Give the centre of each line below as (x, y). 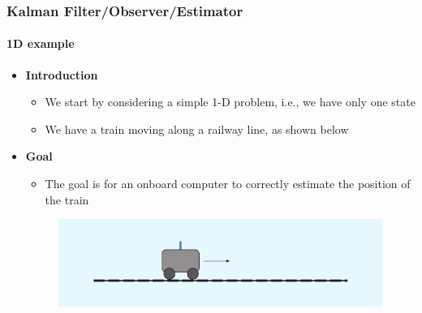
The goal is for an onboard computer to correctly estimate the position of (228, 184)
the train (67, 199)
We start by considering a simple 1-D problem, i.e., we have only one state (230, 102)
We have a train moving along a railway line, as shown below (197, 129)
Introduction (62, 74)
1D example (41, 43)
